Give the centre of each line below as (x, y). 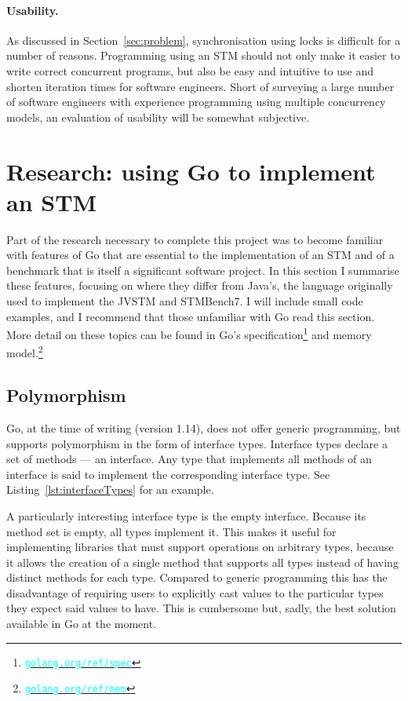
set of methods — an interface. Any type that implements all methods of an (189, 459)
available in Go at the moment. (82, 624)
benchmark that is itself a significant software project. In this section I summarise (203, 270)
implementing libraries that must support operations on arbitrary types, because (200, 547)
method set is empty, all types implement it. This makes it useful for (171, 531)
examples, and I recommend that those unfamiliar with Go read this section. (191, 316)
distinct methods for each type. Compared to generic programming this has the (197, 577)
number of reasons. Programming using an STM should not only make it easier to (203, 55)
